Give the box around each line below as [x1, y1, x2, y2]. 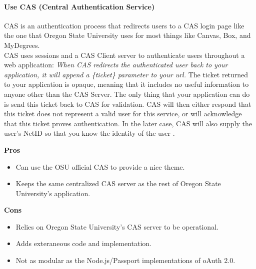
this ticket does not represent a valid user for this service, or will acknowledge [4, 108, 242, 119]
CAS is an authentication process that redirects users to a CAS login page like [4, 20, 244, 30]
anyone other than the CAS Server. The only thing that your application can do [4, 88, 250, 99]
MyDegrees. [4, 39, 40, 50]
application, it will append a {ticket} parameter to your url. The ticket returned [4, 69, 248, 79]
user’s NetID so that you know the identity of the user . [4, 128, 175, 138]
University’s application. [15, 188, 90, 198]
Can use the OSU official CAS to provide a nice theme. [15, 161, 185, 172]
